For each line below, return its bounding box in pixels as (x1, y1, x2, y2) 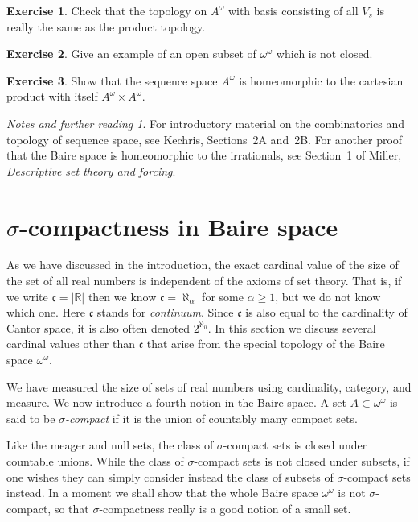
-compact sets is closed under (223, 437, 367, 454)
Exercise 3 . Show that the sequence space (6, 72, 218, 89)
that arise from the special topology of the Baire (146, 335, 385, 352)
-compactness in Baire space (19, 209, 338, 242)
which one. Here (6, 304, 86, 321)
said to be (6, 409, 55, 426)
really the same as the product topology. (6, 18, 206, 35)
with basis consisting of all (227, 2, 359, 19)
